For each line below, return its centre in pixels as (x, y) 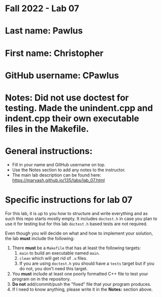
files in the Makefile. (47, 129)
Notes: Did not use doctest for (67, 98)
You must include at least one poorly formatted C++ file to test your (80, 274)
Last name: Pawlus (44, 31)
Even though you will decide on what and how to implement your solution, (79, 233)
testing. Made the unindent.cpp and (79, 108)
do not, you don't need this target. (54, 268)
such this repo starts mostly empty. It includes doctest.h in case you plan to (81, 218)
